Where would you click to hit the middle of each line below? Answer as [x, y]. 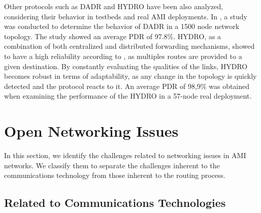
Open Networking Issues [91, 131]
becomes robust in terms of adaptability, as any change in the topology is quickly [130, 76]
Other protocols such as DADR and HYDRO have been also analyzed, [114, 6]
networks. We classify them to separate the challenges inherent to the [112, 165]
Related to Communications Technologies [115, 203]
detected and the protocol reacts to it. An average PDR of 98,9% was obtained [127, 86]
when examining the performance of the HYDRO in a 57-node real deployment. [128, 96]
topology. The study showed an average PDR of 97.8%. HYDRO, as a [113, 36]
